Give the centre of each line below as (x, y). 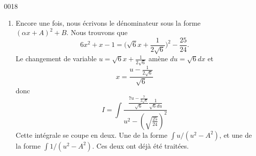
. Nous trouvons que (97, 32)
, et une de (236, 135)
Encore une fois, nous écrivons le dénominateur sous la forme (108, 22)
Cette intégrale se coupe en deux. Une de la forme (91, 135)
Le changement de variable (56, 58)
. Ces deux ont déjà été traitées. (141, 145)
